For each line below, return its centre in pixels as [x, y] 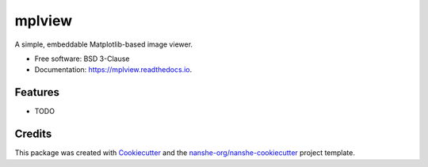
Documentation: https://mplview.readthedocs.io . [113, 70]
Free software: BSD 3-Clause [82, 59]
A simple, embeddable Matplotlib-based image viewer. [104, 44]
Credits [33, 134]
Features [37, 92]
